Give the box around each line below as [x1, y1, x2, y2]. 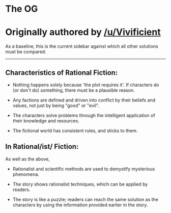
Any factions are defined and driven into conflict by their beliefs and [12, 97, 156, 103]
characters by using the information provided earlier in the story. [12, 202, 148, 208]
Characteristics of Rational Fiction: [5, 68, 118, 77]
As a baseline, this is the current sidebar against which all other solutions [5, 43, 159, 49]
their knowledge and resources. [12, 118, 80, 124]
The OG [5, 3, 38, 15]
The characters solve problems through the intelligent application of [12, 112, 155, 118]
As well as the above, [5, 156, 50, 162]
